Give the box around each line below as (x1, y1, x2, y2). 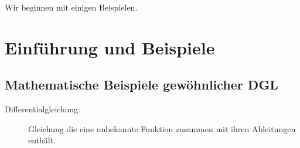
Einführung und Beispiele (5, 35, 215, 59)
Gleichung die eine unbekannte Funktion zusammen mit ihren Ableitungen (28, 122, 296, 135)
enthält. (28, 134, 56, 146)
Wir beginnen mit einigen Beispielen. (5, 1, 138, 13)
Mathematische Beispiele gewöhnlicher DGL (5, 75, 278, 94)
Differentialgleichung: (5, 103, 80, 115)
